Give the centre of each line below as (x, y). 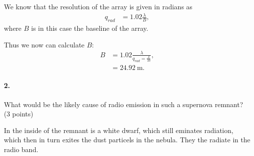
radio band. (21, 149)
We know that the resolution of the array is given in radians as (98, 6)
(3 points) (19, 114)
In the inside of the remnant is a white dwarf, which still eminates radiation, (119, 130)
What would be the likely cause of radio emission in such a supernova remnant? (124, 104)
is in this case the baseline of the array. (90, 28)
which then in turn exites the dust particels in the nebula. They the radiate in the (127, 140)
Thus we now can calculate (44, 44)
